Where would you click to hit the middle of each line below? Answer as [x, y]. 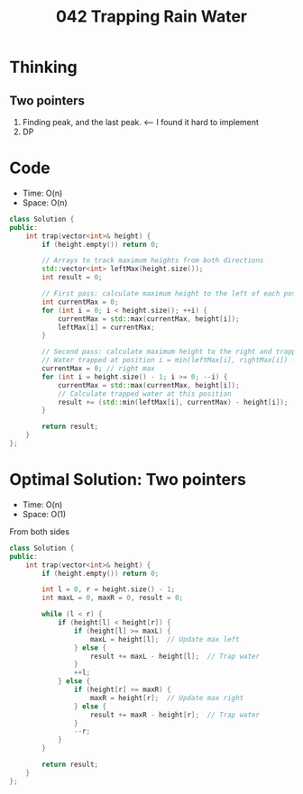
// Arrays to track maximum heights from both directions [153, 260]
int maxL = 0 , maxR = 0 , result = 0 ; [113, 598]
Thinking [44, 67]
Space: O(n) [45, 202]
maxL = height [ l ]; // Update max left [165, 639]
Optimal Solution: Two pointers [128, 480]
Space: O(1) [44, 514]
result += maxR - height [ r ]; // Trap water [174, 715]
